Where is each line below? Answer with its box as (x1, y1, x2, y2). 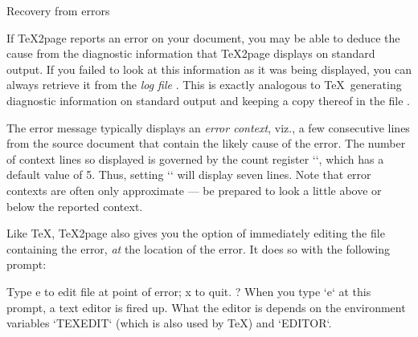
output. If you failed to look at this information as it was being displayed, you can (6, 60, 412, 77)
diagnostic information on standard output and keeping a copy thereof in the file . (6, 91, 410, 108)
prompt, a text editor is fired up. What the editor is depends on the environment (6, 298, 406, 315)
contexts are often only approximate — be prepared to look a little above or (6, 181, 382, 198)
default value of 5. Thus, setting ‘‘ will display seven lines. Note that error (6, 166, 371, 183)
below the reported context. (6, 197, 143, 214)
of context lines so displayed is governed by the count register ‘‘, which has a (6, 150, 384, 167)
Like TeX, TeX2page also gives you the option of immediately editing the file (6, 225, 385, 242)
